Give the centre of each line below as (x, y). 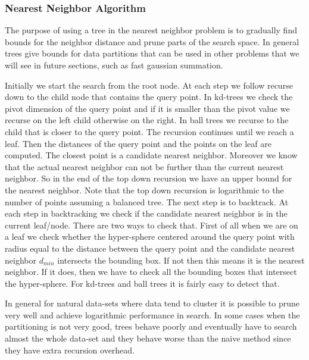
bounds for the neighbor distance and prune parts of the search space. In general (152, 41)
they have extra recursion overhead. (70, 350)
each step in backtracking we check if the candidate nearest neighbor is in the (146, 213)
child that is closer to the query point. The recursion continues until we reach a (149, 131)
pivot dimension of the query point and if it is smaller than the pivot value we (147, 108)
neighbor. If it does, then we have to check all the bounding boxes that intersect (151, 272)
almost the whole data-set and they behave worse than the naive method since (148, 338)
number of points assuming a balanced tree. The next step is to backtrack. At (147, 201)
